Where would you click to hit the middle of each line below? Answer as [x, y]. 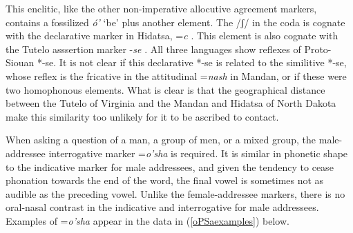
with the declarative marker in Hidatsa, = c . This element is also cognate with [172, 36]
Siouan [20, 62]
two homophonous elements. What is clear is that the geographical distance [165, 89]
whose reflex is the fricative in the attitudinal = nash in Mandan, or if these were [176, 75]
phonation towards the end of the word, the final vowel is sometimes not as [165, 180]
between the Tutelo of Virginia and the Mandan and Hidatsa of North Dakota [171, 103]
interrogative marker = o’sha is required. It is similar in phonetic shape [198, 153]
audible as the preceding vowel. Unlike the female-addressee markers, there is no [175, 193]
